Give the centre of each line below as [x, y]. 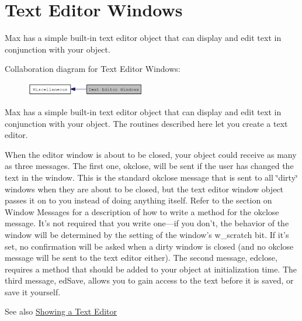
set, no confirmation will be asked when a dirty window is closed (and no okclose [149, 246]
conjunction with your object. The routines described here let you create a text [146, 123]
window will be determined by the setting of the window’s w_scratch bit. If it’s [147, 234]
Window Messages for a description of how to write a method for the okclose [142, 211]
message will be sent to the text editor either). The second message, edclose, [141, 258]
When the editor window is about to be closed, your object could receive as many [151, 154]
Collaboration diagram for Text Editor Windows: [93, 69]
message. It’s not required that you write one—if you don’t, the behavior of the [147, 223]
